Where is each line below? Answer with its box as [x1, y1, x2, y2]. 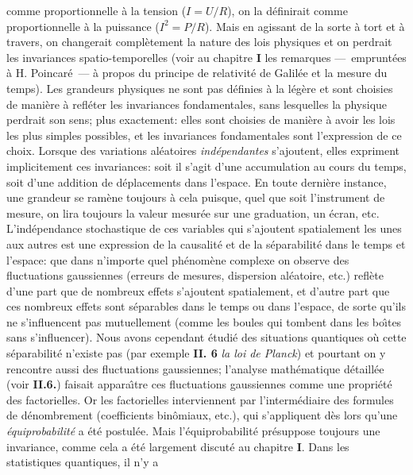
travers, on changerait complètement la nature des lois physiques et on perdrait [6, 33, 392, 50]
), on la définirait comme [227, 2, 348, 18]
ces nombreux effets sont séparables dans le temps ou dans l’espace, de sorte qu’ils [6, 298, 406, 315]
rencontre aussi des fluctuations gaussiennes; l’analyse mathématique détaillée [6, 360, 384, 377]
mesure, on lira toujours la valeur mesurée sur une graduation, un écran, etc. [6, 204, 380, 221]
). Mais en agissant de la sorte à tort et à [204, 17, 405, 34]
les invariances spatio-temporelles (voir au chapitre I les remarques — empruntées [6, 48, 407, 65]
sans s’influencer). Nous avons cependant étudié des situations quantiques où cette [6, 329, 407, 346]
